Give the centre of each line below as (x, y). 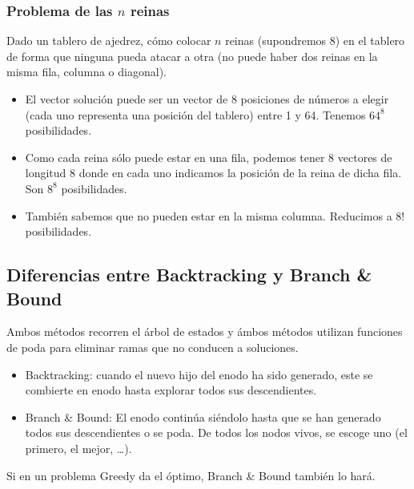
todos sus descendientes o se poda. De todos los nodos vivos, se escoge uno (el (216, 432)
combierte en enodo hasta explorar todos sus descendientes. (171, 390)
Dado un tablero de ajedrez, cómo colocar (109, 40)
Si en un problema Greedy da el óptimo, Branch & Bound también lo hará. (191, 475)
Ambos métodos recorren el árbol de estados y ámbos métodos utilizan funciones (205, 331)
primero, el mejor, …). (78, 448)
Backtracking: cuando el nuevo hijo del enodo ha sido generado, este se (199, 374)
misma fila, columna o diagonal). (86, 72)
